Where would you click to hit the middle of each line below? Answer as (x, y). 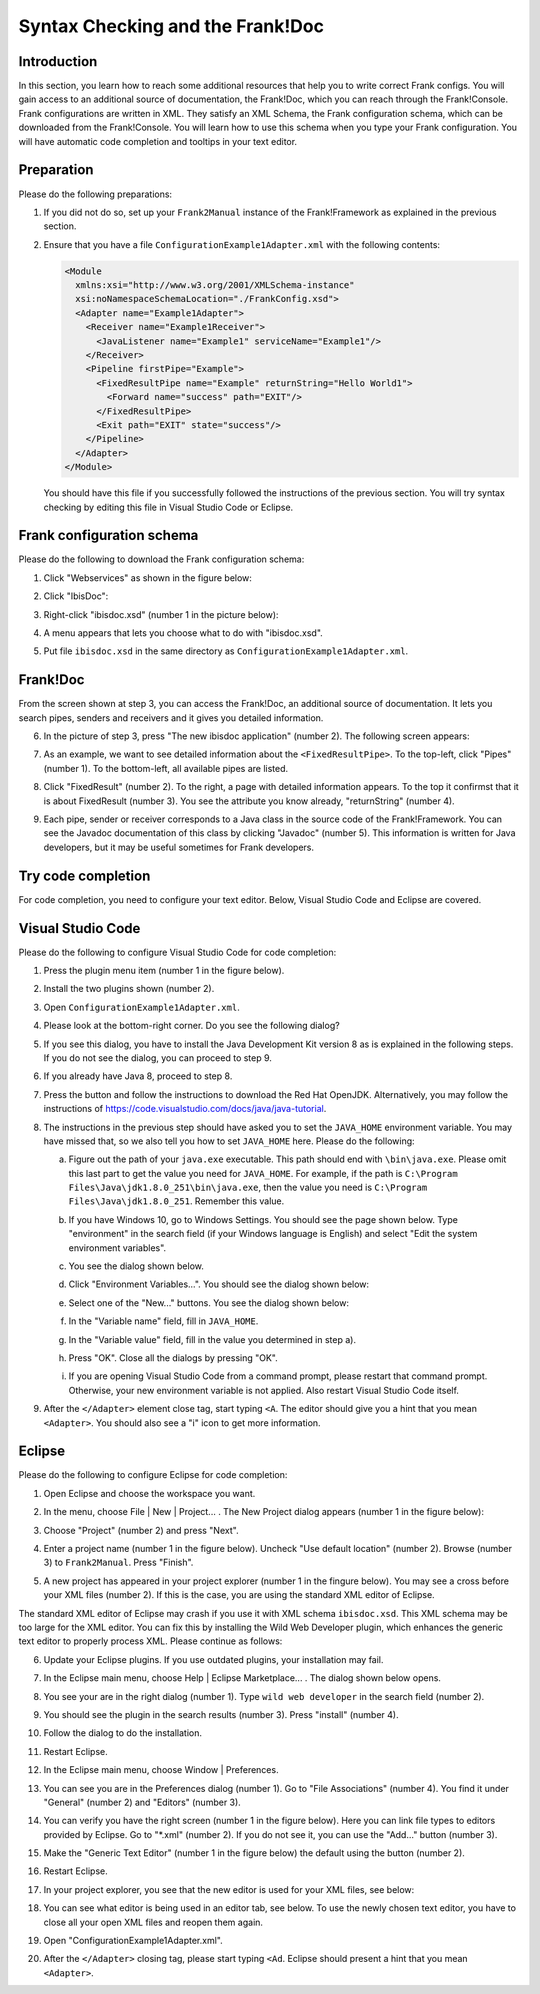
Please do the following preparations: (95, 194)
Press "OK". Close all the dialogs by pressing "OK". (173, 1358)
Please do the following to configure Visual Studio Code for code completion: (177, 952)
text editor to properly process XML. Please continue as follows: (150, 1641)
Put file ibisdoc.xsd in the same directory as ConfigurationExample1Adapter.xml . (226, 651)
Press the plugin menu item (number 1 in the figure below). (164, 971)
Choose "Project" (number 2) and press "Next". (141, 1530)
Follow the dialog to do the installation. (123, 1733)
